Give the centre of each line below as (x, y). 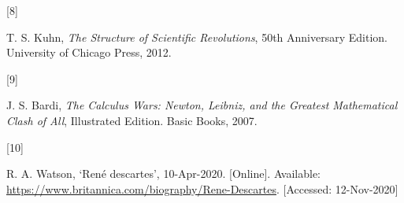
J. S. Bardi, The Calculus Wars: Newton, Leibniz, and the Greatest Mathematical (202, 105)
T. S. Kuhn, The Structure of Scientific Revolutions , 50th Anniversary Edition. (197, 37)
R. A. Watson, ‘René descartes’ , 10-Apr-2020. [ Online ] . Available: (164, 173)
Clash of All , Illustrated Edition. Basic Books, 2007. (132, 120)
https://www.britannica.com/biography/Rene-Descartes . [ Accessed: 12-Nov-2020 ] (202, 188)
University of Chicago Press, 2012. (89, 52)
